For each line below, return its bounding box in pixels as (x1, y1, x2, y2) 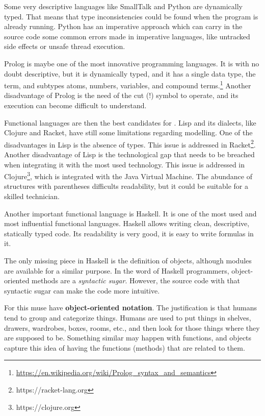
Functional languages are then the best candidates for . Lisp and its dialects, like (4, 117, 256, 128)
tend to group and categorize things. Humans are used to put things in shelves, (4, 312, 251, 323)
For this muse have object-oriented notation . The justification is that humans (4, 302, 257, 313)
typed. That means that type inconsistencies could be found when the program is (4, 11, 258, 21)
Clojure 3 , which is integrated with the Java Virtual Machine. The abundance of (4, 169, 252, 181)
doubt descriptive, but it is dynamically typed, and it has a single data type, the (4, 68, 256, 79)
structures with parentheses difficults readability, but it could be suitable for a (4, 181, 249, 191)
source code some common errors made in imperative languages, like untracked (4, 31, 250, 41)
